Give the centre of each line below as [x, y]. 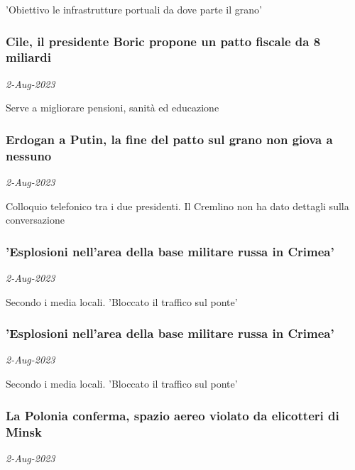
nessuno [29, 155]
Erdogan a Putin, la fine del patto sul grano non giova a [169, 139]
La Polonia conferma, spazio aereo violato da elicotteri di [173, 415]
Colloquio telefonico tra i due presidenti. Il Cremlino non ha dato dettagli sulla [177, 206]
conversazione [35, 220]
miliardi [28, 57]
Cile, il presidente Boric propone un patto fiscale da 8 [163, 41]
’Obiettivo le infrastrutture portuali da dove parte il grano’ [134, 9]
